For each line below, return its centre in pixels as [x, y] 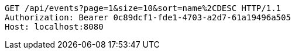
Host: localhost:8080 [54, 27]
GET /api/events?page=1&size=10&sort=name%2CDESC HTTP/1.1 [143, 8]
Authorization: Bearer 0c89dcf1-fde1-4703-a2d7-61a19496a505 [148, 17]
